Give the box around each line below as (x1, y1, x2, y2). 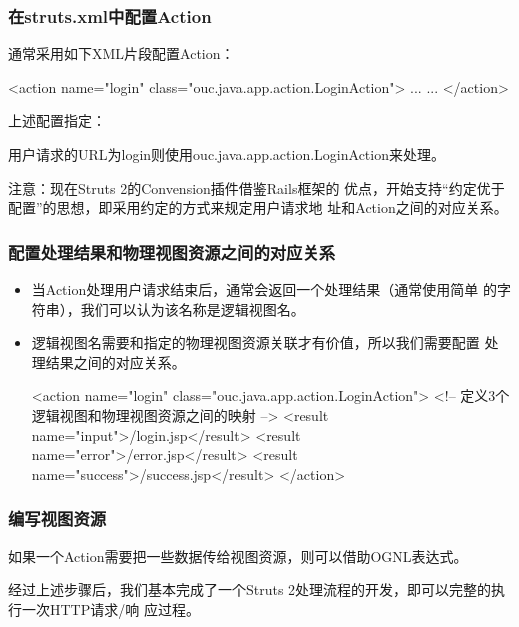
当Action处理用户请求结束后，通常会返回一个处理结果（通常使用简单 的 (31, 279, 497, 299)
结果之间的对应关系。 (45, 351, 186, 372)
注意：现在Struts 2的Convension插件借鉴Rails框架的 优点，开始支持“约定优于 (8, 177, 505, 198)
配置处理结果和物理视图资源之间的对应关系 (8, 239, 336, 264)
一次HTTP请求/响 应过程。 (21, 598, 200, 619)
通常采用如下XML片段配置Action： (8, 43, 235, 64)
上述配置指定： (8, 110, 106, 131)
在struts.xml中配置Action (8, 3, 212, 28)
